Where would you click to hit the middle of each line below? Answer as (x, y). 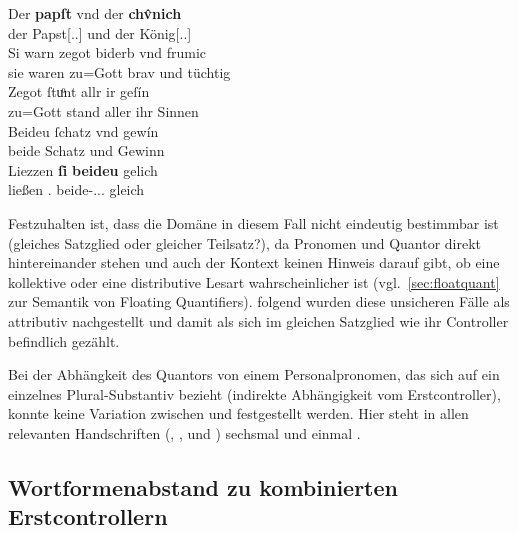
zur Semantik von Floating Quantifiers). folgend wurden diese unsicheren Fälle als (259, 301)
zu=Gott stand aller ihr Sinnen (103, 110)
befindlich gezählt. (64, 340)
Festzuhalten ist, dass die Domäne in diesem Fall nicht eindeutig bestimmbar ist (253, 222)
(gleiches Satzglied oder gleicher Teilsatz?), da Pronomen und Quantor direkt (245, 242)
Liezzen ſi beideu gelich (83, 169)
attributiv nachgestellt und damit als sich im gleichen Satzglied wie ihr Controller (258, 320)
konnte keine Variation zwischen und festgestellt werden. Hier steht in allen (238, 413)
